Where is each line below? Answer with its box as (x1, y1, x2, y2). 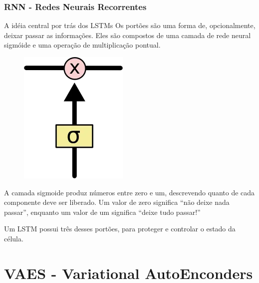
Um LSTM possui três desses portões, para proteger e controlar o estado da (4, 223, 236, 234)
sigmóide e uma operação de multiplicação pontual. (4, 40, 161, 50)
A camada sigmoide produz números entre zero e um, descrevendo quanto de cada (4, 187, 255, 197)
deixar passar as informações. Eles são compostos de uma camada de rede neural (4, 30, 251, 40)
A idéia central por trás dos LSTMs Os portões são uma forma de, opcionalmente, (4, 20, 256, 31)
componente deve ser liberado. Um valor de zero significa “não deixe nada (4, 197, 230, 207)
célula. (4, 233, 23, 243)
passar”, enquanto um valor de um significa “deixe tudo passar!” (4, 206, 201, 217)
